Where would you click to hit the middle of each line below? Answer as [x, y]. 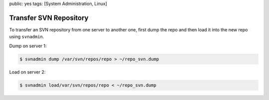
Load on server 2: [27, 72]
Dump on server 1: [28, 46]
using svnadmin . [27, 37]
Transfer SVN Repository [49, 18]
